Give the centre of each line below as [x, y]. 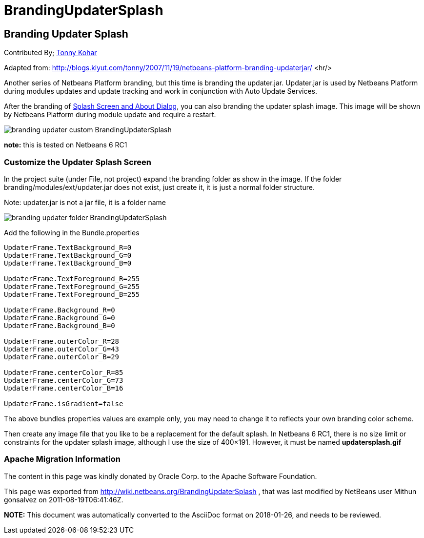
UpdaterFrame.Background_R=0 [60, 310]
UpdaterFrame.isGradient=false [64, 403]
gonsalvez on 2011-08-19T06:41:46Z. [64, 499]
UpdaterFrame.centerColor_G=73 [64, 380]
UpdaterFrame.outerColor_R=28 [62, 341]
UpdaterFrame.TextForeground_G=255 [72, 286]
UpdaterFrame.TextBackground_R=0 [68, 247]
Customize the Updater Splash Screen [78, 162]
